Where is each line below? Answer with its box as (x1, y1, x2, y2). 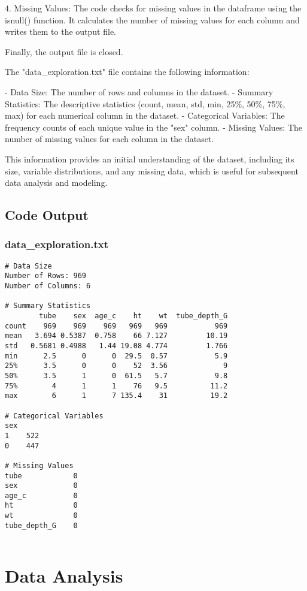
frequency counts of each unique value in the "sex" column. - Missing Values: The (5, 120, 302, 133)
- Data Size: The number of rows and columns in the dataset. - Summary (5, 85, 273, 98)
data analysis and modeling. (5, 176, 108, 189)
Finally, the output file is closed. (5, 45, 123, 58)
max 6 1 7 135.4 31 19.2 (5, 391, 228, 400)
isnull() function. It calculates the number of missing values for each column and (5, 13, 300, 26)
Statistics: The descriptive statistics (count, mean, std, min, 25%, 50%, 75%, (5, 97, 285, 110)
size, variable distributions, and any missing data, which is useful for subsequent (5, 164, 299, 177)
